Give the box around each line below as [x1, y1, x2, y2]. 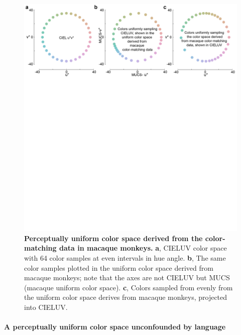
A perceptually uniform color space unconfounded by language [4, 321, 226, 332]
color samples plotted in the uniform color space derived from [24, 262, 213, 273]
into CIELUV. [24, 302, 68, 312]
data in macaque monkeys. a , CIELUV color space [59, 243, 227, 253]
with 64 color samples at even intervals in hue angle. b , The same [24, 253, 226, 263]
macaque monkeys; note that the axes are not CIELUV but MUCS [24, 272, 230, 283]
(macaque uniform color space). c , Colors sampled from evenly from [24, 282, 233, 292]
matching [24, 243, 57, 253]
